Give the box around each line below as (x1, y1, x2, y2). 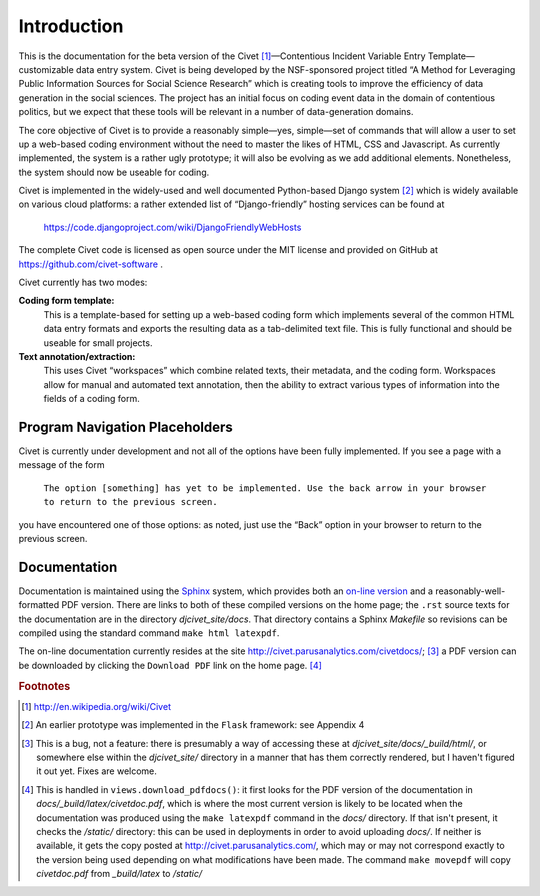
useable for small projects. (43, 336, 153, 349)
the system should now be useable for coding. (18, 166, 210, 178)
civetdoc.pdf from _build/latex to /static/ (36, 868, 203, 880)
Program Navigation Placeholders (18, 418, 234, 435)
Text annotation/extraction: (18, 350, 136, 362)
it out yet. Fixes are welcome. (36, 765, 157, 777)
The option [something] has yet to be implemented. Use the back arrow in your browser (43, 482, 487, 494)
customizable (18, 63, 74, 75)
